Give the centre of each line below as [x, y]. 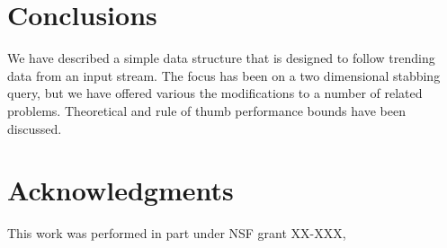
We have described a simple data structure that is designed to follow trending [221, 58]
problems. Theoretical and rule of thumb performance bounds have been [206, 110]
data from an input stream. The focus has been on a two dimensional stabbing [224, 75]
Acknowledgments [121, 190]
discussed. [35, 128]
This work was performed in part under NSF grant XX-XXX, [177, 233]
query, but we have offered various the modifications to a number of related [215, 93]
